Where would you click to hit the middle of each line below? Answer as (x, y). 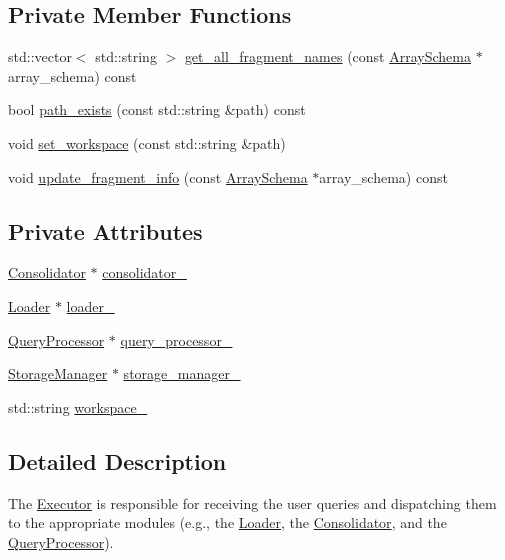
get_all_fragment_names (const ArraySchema (327, 56)
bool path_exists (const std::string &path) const (157, 109)
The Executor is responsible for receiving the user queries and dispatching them (252, 502)
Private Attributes (105, 230)
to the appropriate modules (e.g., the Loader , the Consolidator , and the (227, 522)
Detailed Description (117, 460)
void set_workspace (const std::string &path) (147, 142)
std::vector (40, 56)
